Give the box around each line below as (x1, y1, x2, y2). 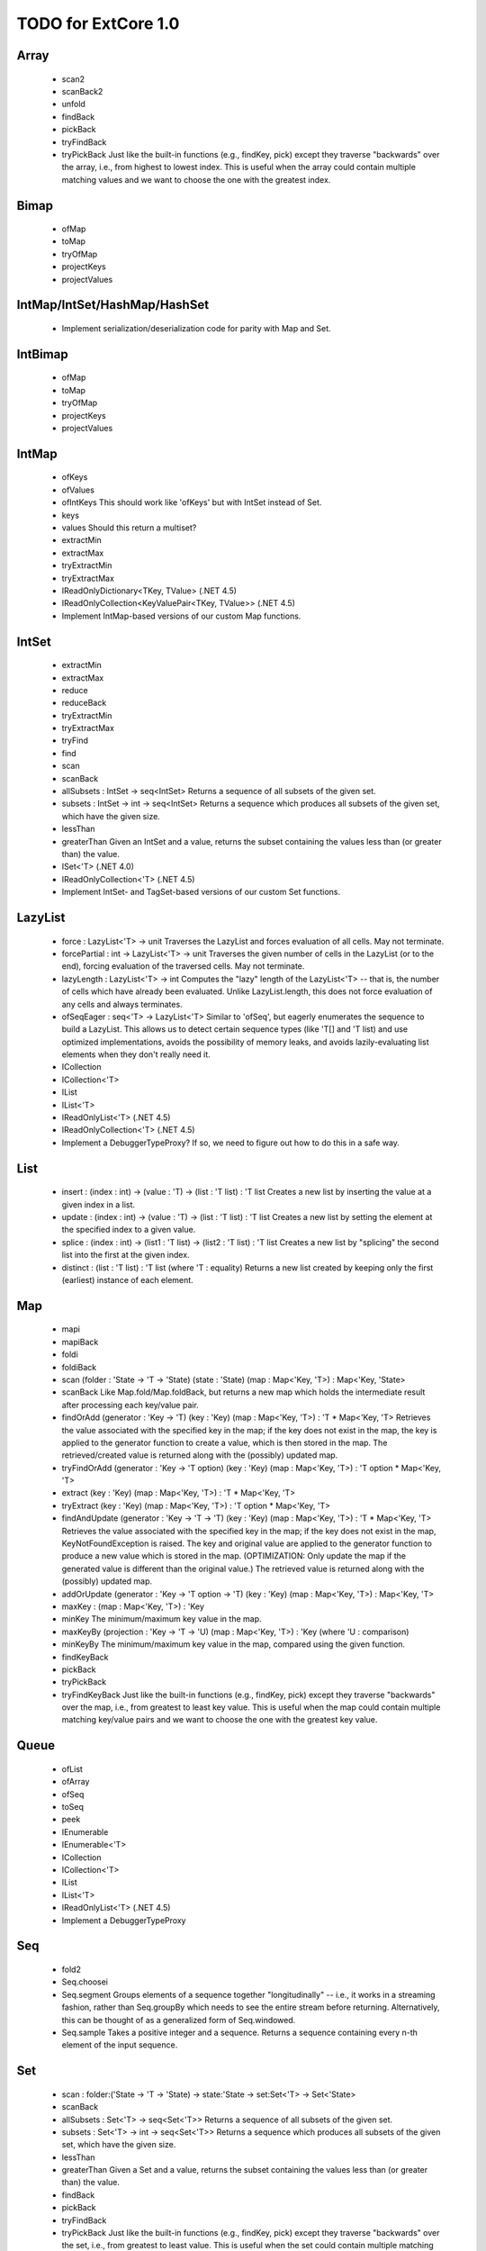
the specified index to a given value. (61, 1225, 196, 1235)
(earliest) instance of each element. (61, 1274, 193, 1285)
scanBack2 (61, 86, 103, 96)
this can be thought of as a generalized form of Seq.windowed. (61, 2014, 296, 2025)
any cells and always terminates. (61, 999, 184, 1009)
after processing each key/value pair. (61, 1399, 200, 1410)
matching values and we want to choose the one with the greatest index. (61, 174, 331, 185)
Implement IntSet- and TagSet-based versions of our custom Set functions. (61, 887, 341, 898)
